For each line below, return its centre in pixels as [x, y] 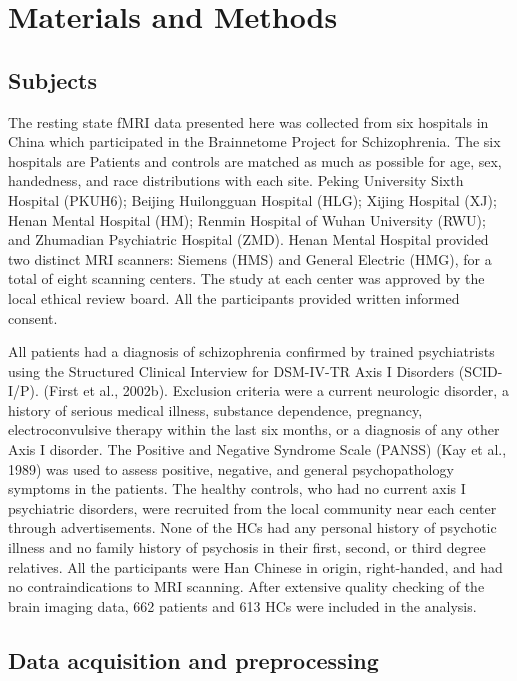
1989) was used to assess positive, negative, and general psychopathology [231, 468]
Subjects [53, 79]
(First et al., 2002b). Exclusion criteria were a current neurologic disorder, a [276, 390]
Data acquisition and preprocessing [193, 659]
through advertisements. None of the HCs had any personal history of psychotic [252, 527]
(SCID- [480, 370]
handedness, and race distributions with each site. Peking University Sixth [236, 180]
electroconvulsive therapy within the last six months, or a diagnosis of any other [254, 429]
